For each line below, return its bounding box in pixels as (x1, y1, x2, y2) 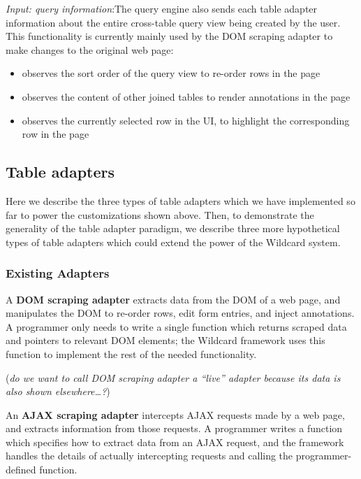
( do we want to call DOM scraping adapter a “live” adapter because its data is (6, 370, 341, 385)
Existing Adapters (6, 264, 110, 282)
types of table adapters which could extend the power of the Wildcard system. (6, 234, 341, 249)
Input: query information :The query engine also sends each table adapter (6, 1, 318, 15)
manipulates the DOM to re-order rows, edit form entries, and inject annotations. (6, 306, 355, 320)
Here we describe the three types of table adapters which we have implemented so (6, 193, 355, 208)
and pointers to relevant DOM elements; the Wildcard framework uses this (6, 333, 325, 348)
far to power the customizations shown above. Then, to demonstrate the (6, 207, 314, 222)
